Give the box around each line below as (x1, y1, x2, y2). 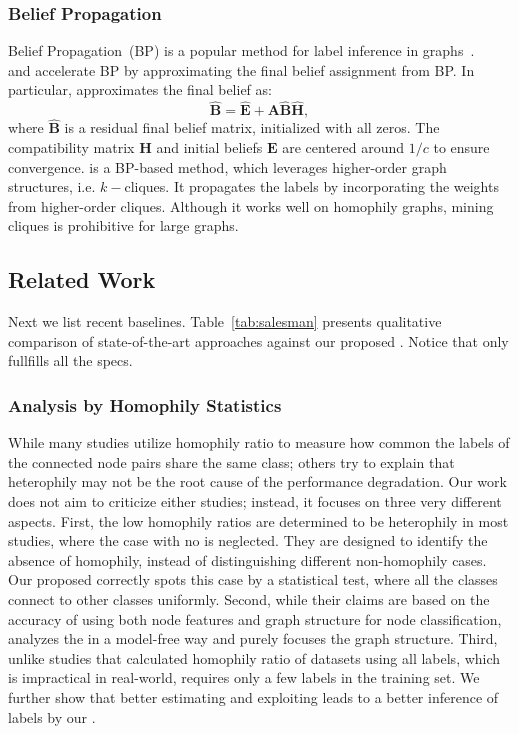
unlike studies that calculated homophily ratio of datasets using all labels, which (8, 647, 501, 668)
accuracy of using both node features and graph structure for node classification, (8, 608, 502, 629)
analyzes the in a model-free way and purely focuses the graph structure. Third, (8, 628, 498, 649)
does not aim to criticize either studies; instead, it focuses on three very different (8, 490, 502, 511)
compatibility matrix (8, 137, 135, 158)
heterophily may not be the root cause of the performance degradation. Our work (8, 471, 507, 492)
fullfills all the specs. (8, 350, 133, 371)
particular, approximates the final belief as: (8, 79, 272, 100)
